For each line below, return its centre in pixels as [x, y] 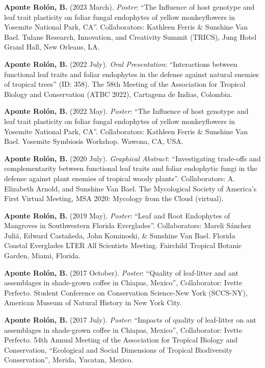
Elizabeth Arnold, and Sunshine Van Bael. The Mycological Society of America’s [130, 188]
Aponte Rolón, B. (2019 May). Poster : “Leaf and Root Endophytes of [117, 215]
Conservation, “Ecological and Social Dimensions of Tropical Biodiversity [118, 349]
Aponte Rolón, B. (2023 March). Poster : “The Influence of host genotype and [129, 7]
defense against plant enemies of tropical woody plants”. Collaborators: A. [120, 178]
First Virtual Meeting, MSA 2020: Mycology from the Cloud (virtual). [114, 198]
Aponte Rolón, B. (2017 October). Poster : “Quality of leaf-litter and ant [121, 272]
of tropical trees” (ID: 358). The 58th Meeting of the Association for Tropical [125, 84]
